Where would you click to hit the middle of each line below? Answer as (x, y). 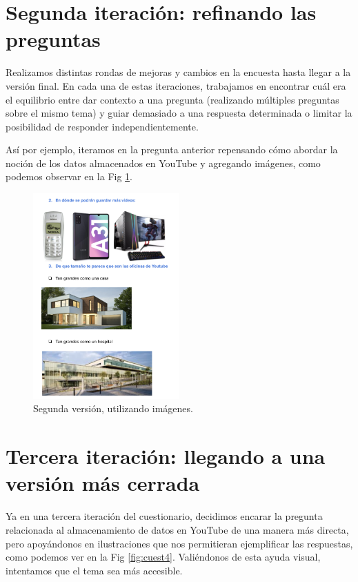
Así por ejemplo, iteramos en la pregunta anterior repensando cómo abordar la (172, 149)
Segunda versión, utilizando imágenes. (113, 408)
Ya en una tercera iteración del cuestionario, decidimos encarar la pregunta (164, 516)
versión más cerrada (103, 483)
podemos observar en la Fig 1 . (69, 176)
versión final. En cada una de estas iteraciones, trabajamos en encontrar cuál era (176, 85)
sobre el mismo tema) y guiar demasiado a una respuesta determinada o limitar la (179, 113)
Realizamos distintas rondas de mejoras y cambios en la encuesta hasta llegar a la (178, 72)
